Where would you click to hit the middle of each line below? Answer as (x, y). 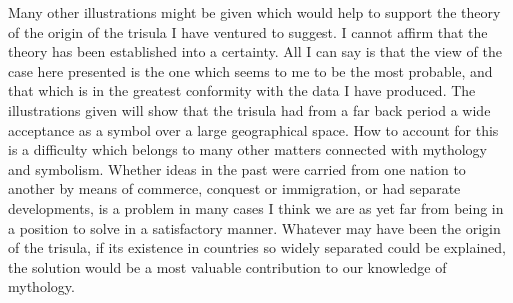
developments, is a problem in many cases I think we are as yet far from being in (256, 207)
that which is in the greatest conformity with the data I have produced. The (242, 90)
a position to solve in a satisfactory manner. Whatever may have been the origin (254, 227)
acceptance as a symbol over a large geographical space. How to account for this (253, 129)
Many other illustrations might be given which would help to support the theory (254, 12)
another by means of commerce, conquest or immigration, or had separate (234, 188)
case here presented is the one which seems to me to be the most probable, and (250, 70)
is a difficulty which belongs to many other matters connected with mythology (248, 149)
